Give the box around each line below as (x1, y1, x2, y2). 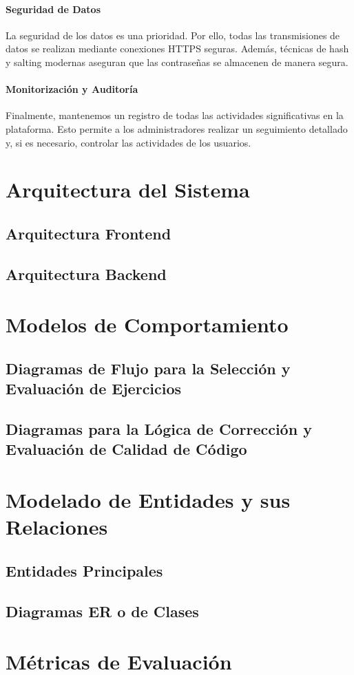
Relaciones (6, 513, 108, 541)
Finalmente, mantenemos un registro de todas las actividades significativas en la (6, 108, 344, 122)
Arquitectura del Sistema (6, 175, 250, 204)
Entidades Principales (6, 559, 163, 581)
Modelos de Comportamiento (6, 310, 289, 339)
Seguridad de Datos (6, 1, 101, 16)
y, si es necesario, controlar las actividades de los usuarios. (6, 135, 251, 149)
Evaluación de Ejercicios (6, 378, 182, 399)
